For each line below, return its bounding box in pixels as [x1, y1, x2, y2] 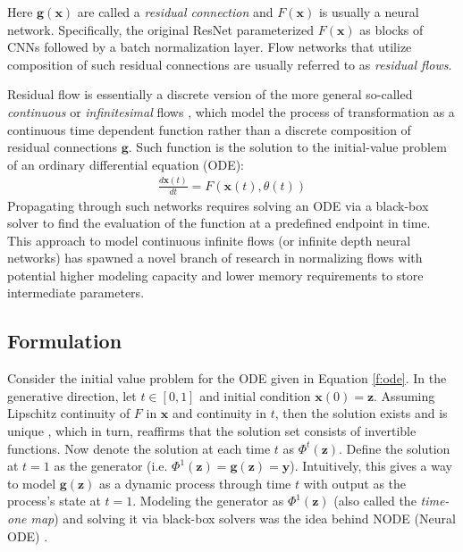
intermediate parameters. [7, 283, 145, 302]
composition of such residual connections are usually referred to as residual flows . [7, 54, 452, 73]
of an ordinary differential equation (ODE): [7, 155, 245, 173]
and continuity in [173, 404, 267, 422]
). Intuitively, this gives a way [290, 456, 452, 475]
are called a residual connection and [77, 3, 274, 21]
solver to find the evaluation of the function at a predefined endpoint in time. [7, 213, 431, 232]
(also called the [333, 491, 417, 510]
